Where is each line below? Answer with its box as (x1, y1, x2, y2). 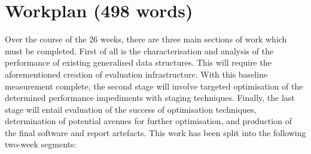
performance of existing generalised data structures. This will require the (5, 56, 272, 69)
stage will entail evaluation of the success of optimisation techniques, (5, 103, 257, 115)
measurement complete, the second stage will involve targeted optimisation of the (5, 79, 303, 92)
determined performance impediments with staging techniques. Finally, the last (5, 91, 295, 104)
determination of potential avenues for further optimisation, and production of (5, 115, 292, 127)
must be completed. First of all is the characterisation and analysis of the (5, 44, 274, 57)
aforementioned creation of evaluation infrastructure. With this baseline (5, 67, 268, 80)
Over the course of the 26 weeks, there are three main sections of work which (5, 33, 287, 45)
